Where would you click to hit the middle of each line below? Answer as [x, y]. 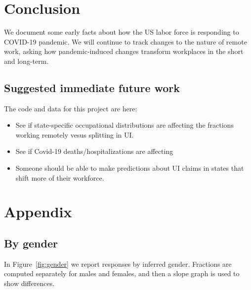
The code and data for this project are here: [71, 108]
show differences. [29, 283]
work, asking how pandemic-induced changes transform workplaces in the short [124, 51]
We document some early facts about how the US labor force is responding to [122, 32]
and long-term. [26, 61]
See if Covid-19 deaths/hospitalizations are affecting [94, 151]
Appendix [38, 212]
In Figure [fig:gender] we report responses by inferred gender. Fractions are [118, 264]
